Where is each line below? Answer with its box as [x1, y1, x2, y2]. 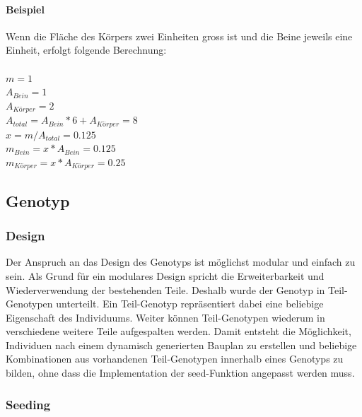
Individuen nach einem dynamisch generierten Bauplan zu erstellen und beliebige [6, 337, 357, 352]
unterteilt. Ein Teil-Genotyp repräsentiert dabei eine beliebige [56, 296, 324, 311]
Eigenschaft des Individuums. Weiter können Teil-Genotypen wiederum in [6, 310, 325, 324]
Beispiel [6, 1, 45, 16]
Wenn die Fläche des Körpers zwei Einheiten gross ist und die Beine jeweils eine [6, 28, 353, 43]
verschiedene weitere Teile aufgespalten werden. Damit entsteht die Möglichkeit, [6, 324, 351, 339]
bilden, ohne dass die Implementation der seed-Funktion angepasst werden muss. [6, 365, 355, 380]
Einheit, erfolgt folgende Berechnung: [6, 42, 167, 57]
